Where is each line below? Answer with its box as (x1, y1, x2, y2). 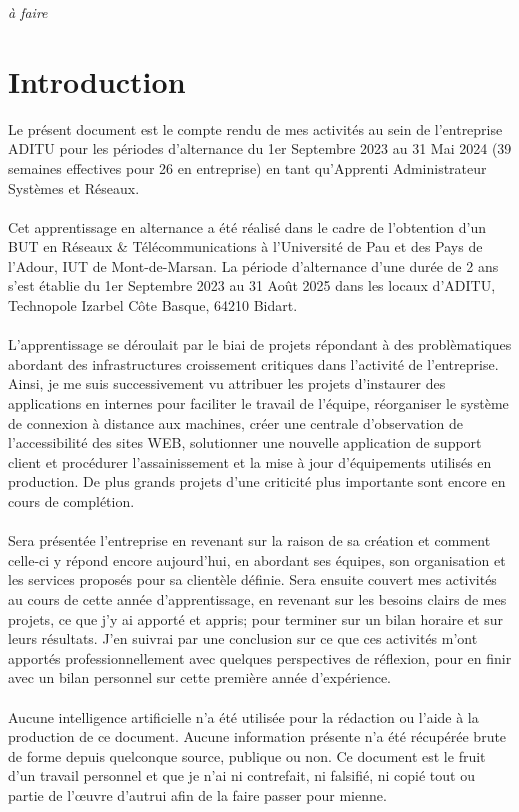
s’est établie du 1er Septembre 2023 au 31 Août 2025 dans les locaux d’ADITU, (8, 275, 496, 296)
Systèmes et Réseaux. (8, 177, 140, 198)
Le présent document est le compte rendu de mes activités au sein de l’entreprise (8, 118, 503, 139)
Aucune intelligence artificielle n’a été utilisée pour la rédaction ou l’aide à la (8, 706, 479, 727)
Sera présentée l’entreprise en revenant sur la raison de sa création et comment (8, 530, 491, 551)
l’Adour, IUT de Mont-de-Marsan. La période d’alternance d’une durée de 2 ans (8, 255, 499, 276)
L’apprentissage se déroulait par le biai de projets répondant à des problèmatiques (8, 334, 512, 355)
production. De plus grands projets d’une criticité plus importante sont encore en (8, 471, 506, 492)
